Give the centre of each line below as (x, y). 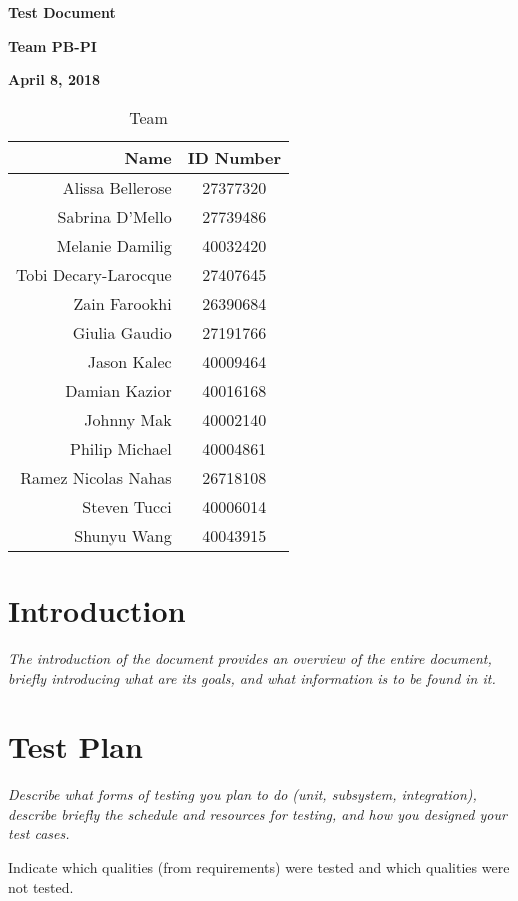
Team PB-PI (52, 45)
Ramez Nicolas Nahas (96, 477)
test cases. (39, 833)
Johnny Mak (128, 419)
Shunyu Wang (123, 535)
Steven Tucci (127, 506)
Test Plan (75, 746)
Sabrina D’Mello (114, 216)
